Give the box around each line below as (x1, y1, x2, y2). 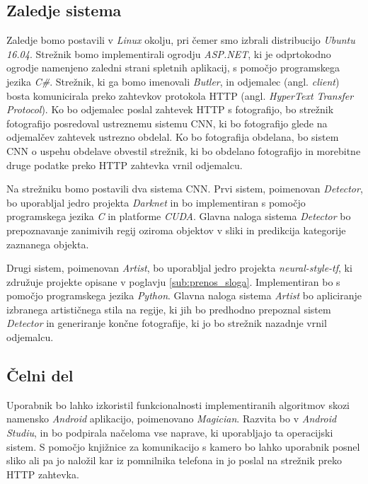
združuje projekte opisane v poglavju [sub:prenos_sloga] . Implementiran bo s (6, 274, 340, 289)
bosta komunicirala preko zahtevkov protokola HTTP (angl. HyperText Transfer (6, 88, 354, 103)
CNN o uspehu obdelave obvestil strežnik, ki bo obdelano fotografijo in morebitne (6, 143, 361, 158)
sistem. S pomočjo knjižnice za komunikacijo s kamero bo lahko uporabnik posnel (6, 439, 360, 454)
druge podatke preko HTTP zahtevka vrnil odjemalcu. (6, 157, 243, 172)
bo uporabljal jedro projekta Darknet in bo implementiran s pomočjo (6, 195, 306, 209)
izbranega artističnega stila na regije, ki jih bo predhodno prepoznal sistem (6, 301, 331, 316)
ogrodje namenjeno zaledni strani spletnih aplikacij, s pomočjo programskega (6, 60, 340, 75)
